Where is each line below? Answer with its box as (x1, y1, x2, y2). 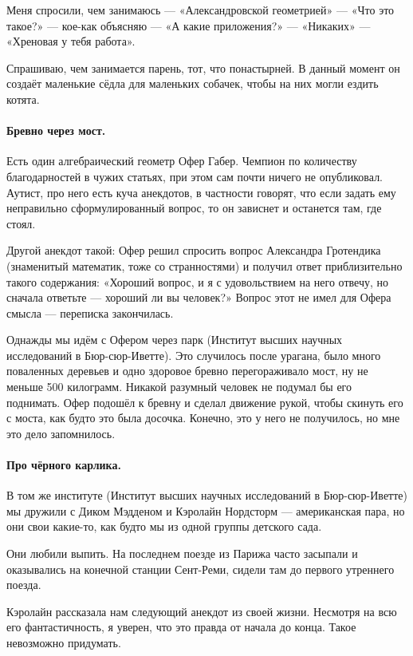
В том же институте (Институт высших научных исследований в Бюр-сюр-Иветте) (6, 487, 407, 504)
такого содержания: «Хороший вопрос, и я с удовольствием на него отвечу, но (6, 273, 389, 290)
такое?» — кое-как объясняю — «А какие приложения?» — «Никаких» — (6, 17, 371, 34)
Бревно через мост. (6, 122, 106, 139)
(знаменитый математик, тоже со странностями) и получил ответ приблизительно (6, 257, 403, 274)
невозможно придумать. (6, 634, 121, 650)
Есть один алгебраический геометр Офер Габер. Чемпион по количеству (6, 152, 357, 169)
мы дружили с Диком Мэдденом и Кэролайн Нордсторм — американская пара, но (6, 502, 405, 519)
